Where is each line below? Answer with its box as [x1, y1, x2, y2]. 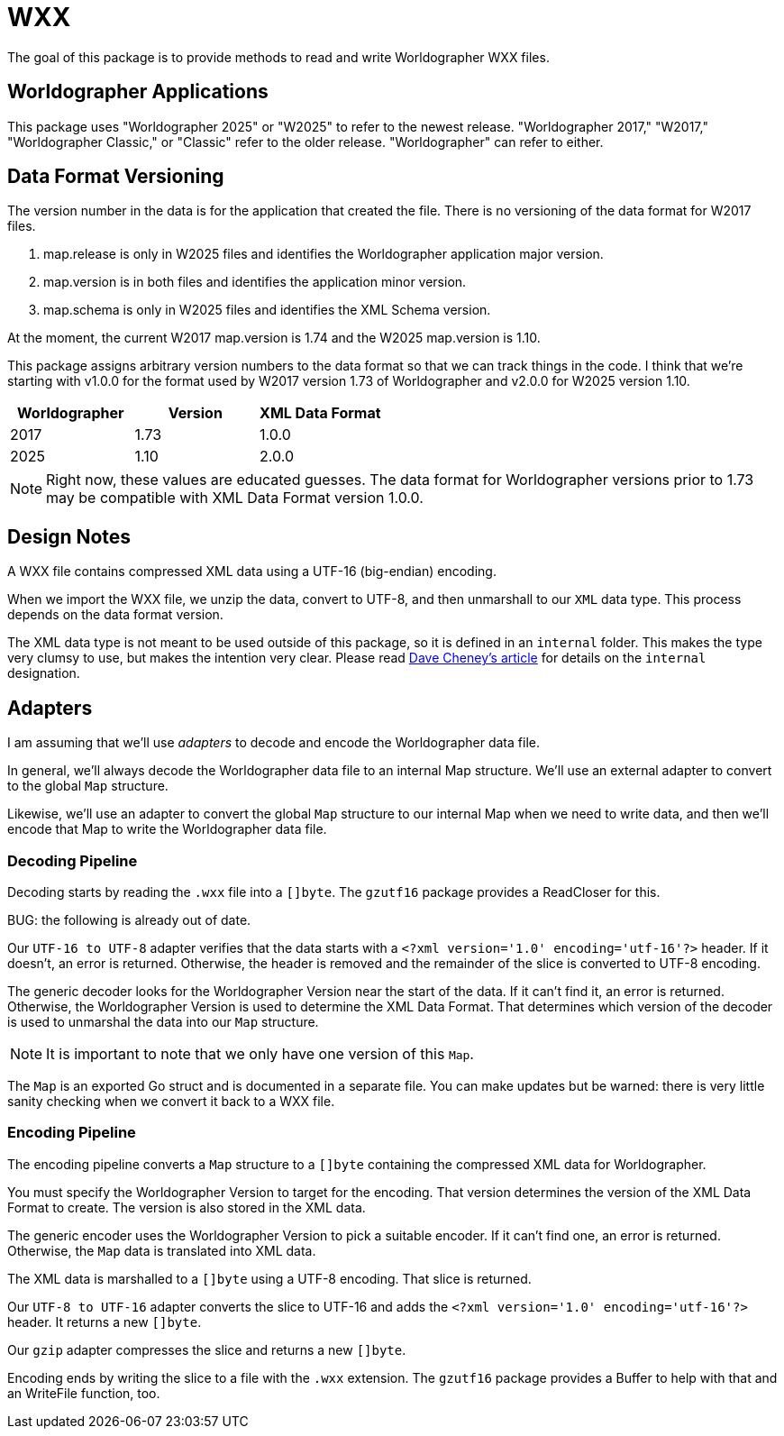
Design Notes [7, 525, 132, 548]
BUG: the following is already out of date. [7, 911, 251, 928]
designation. [7, 665, 80, 681]
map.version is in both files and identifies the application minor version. [43, 274, 467, 290]
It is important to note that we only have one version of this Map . [46, 1044, 474, 1063]
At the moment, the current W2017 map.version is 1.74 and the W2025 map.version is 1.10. [7, 330, 541, 346]
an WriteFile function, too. [7, 1385, 160, 1401]
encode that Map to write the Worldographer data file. [7, 821, 327, 837]
